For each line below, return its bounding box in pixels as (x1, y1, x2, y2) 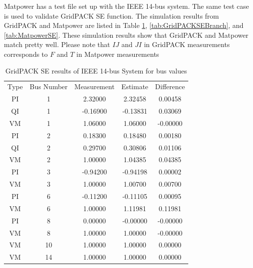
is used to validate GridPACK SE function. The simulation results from (4, 10, 219, 21)
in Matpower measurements (76, 49, 159, 59)
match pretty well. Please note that (4, 39, 110, 49)
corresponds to (4, 49, 48, 59)
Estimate (121, 81, 149, 92)
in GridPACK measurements (144, 39, 230, 49)
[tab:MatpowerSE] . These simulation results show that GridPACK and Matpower (4, 29, 249, 40)
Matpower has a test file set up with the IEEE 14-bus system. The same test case (4, 1, 249, 11)
